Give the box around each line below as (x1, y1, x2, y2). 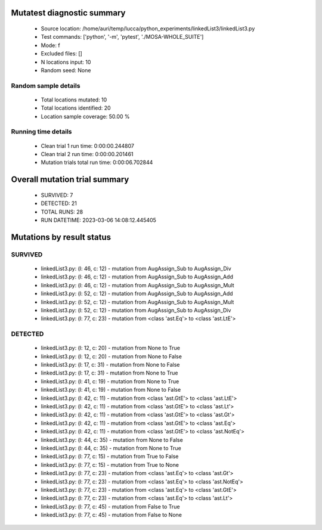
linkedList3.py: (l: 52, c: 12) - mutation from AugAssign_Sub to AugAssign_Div (41, 306, 231, 314)
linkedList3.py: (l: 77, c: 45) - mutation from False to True (41, 503, 180, 510)
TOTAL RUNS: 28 (41, 208, 83, 215)
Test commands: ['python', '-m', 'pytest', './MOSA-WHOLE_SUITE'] (41, 33, 204, 41)
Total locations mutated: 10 (41, 96, 107, 103)
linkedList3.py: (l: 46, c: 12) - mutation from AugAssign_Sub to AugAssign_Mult (41, 281, 234, 289)
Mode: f (41, 42, 60, 49)
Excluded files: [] (41, 50, 83, 57)
